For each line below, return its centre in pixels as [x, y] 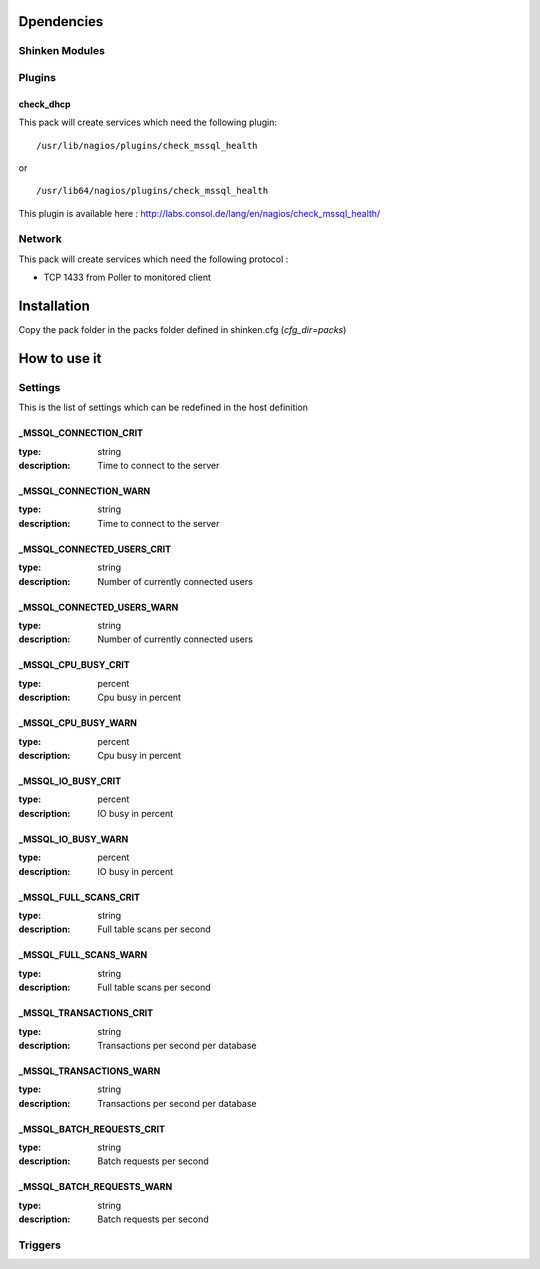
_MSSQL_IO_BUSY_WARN [73, 839]
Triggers [40, 1245]
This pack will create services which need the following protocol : [153, 259]
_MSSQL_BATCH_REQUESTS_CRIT [91, 1129]
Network [40, 239]
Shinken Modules [61, 51]
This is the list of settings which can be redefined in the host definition [163, 407]
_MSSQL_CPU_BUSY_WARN [77, 723]
